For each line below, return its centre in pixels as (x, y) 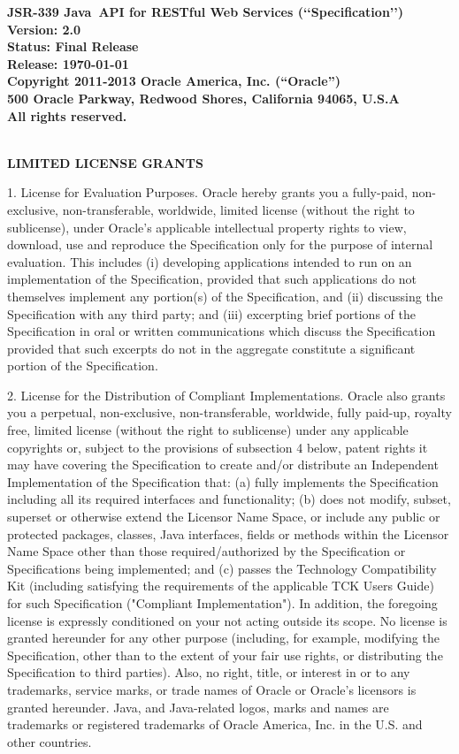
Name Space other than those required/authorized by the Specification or (207, 551)
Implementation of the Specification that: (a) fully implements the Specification (223, 481)
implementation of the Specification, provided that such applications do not (212, 279)
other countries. (50, 741)
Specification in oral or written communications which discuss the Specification (222, 331)
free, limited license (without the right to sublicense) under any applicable (208, 430)
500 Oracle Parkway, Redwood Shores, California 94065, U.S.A (203, 98)
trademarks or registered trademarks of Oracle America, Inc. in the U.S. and (215, 724)
